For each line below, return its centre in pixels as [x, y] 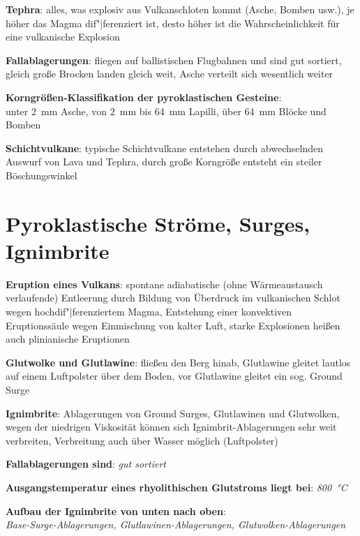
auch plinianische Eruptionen [68, 339]
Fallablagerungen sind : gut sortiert [86, 464]
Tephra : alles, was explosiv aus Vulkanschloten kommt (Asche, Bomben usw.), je [180, 9]
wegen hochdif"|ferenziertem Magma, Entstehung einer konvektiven [149, 312]
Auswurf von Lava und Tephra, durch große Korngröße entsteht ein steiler [164, 162]
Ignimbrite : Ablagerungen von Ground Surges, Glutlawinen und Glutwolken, [173, 413]
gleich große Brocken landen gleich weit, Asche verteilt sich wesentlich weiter [170, 74]
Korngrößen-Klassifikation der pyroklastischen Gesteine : [144, 97]
